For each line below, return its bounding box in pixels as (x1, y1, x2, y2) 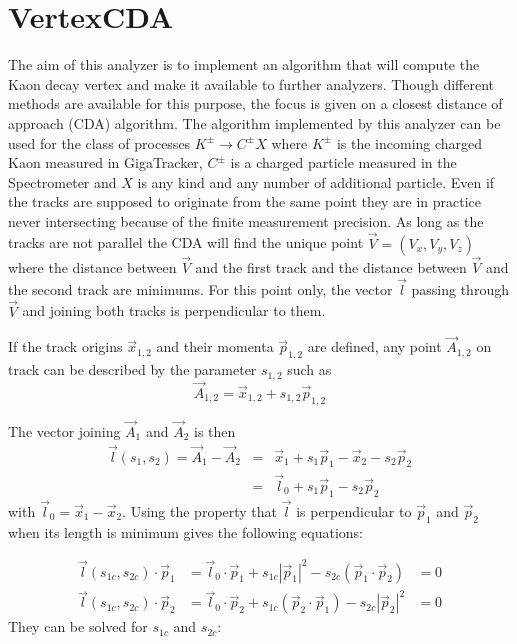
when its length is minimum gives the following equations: (8, 521, 363, 542)
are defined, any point (307, 336, 442, 357)
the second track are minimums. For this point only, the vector (8, 278, 393, 299)
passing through (411, 278, 509, 299)
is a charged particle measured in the (230, 152, 457, 173)
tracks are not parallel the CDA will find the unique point (8, 232, 364, 253)
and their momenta (156, 336, 274, 357)
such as (287, 359, 332, 380)
